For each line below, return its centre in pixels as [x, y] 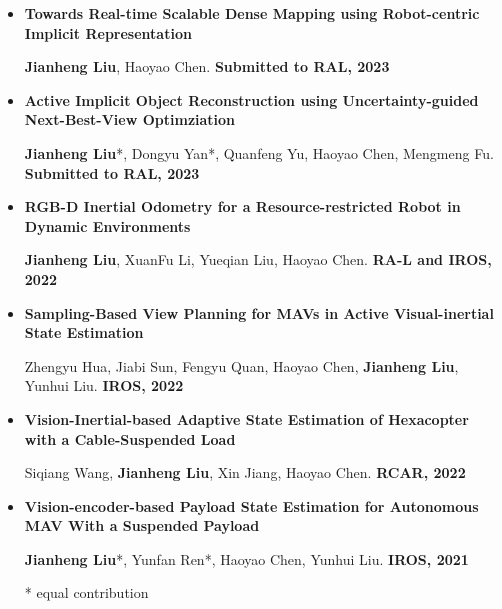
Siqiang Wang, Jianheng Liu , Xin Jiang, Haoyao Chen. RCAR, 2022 [245, 472]
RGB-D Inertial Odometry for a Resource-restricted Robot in [242, 206]
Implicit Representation [108, 32]
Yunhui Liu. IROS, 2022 [104, 385]
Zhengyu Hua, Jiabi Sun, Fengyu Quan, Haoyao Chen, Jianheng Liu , [241, 365]
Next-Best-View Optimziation [130, 119]
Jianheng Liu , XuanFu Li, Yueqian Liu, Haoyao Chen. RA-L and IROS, [258, 259]
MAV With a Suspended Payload [142, 525]
